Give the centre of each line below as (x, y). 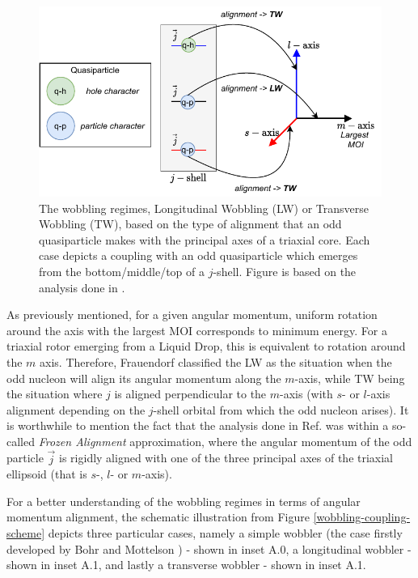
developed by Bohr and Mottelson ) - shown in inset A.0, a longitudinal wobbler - (209, 548)
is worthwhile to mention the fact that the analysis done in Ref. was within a (198, 425)
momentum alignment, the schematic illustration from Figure (158, 517)
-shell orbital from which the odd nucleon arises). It (281, 409)
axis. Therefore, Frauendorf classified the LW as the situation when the (216, 361)
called (21, 441)
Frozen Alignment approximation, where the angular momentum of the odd (225, 441)
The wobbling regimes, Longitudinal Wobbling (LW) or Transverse (204, 208)
